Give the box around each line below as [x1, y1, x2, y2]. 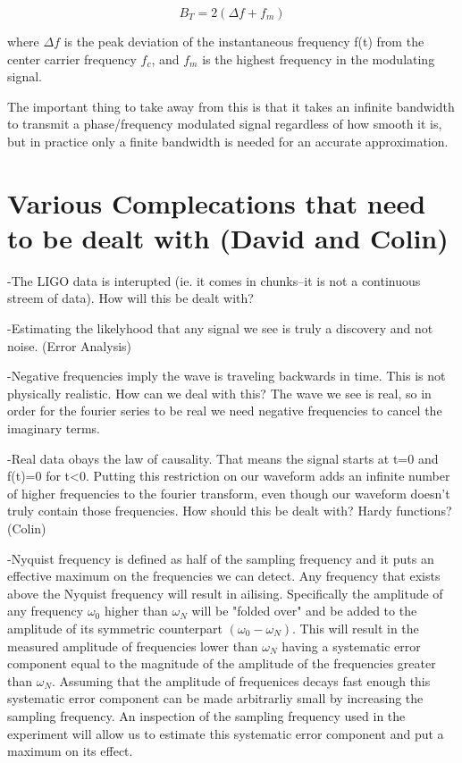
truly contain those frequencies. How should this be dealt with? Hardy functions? [7, 501, 452, 520]
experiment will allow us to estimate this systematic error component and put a [7, 724, 444, 742]
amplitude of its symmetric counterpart [7, 618, 223, 637]
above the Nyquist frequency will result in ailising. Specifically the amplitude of [7, 583, 443, 602]
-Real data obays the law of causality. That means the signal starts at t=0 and [7, 449, 439, 467]
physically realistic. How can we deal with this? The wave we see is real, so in [7, 383, 432, 402]
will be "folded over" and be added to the [191, 601, 417, 620]
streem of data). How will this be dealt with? [7, 289, 254, 307]
